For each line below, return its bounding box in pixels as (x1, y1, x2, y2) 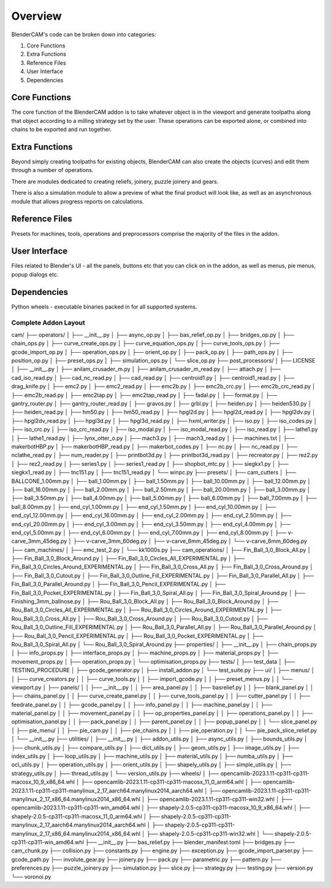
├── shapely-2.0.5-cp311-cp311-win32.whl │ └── (146, 830, 273, 837)
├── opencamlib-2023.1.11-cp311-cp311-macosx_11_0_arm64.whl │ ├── (80, 778, 262, 786)
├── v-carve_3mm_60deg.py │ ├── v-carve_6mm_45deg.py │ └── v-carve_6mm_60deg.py (73, 538, 308, 545)
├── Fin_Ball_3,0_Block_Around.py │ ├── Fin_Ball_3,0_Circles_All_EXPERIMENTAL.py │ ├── (11, 555, 245, 562)
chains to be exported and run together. (11, 126, 112, 133)
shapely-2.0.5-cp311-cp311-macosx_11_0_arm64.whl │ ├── (11, 812, 160, 820)
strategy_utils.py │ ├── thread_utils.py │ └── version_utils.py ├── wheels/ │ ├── (11, 769, 219, 777)
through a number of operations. (11, 167, 94, 174)
